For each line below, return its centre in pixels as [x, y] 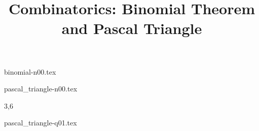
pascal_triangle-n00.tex [41, 89]
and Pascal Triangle [132, 28]
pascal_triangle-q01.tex [41, 123]
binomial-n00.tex [30, 71]
